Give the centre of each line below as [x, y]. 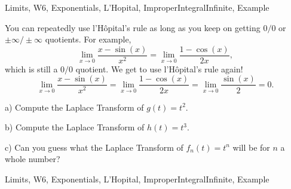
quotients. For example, [88, 39]
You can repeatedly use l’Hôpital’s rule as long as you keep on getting [133, 27]
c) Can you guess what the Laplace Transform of [94, 147]
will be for [251, 147]
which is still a [31, 68]
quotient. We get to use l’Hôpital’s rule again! [159, 68]
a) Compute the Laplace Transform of [74, 107]
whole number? [33, 159]
